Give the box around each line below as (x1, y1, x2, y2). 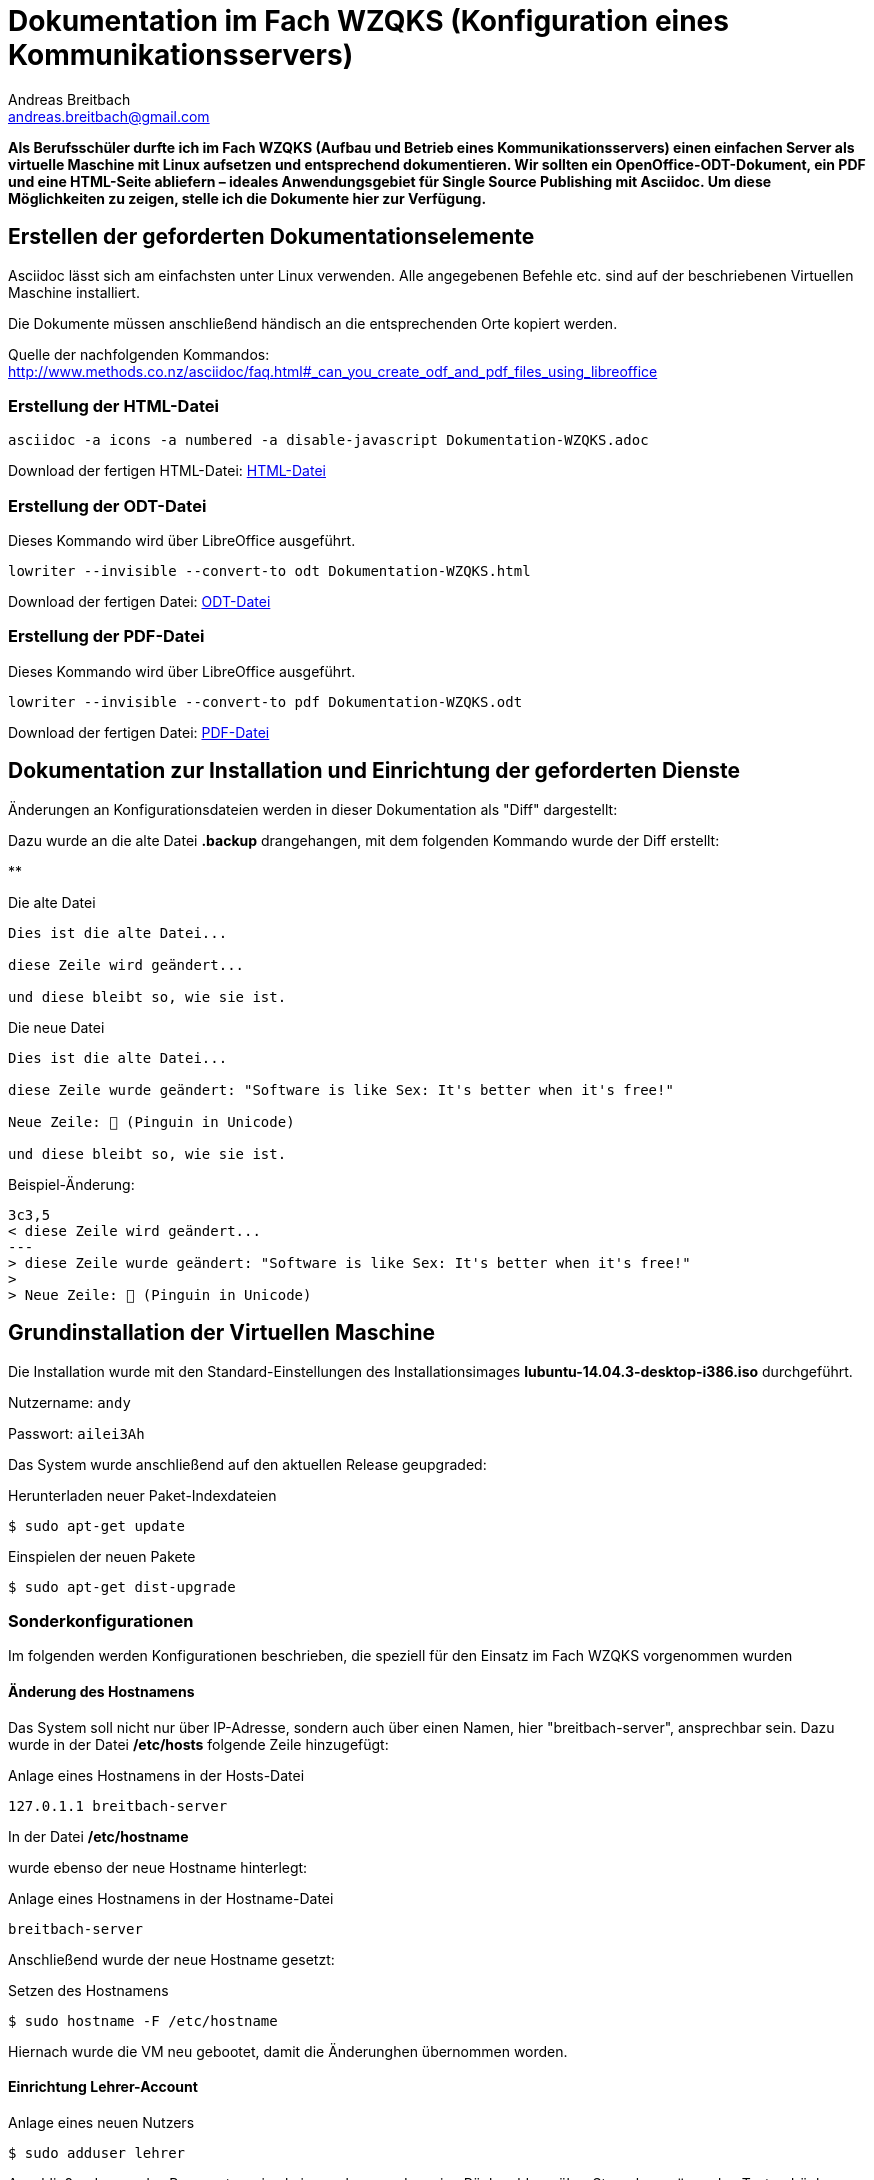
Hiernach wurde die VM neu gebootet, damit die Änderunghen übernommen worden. (8, 2042, 568, 2060)
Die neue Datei (8, 1018, 105, 1036)
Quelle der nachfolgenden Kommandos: (8, 345, 270, 363)
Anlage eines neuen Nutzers (8, 2113, 195, 2131)
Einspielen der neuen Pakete (8, 1547, 196, 1565)
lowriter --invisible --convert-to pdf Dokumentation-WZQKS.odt (8, 693, 523, 710)
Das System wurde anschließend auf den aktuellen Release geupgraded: (8, 1455, 487, 1473)
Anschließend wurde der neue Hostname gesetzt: (8, 1950, 335, 1968)
